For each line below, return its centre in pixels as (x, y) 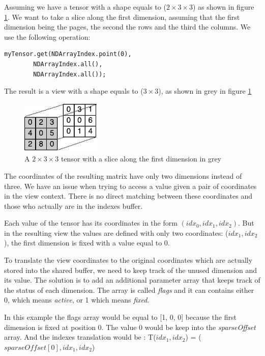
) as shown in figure (224, 7)
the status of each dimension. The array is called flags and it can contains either (129, 290)
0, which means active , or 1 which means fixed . (77, 300)
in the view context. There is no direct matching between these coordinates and (128, 196)
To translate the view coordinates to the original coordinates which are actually (128, 260)
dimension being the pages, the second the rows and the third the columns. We (127, 27)
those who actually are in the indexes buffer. (73, 206)
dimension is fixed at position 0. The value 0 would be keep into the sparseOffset (130, 327)
